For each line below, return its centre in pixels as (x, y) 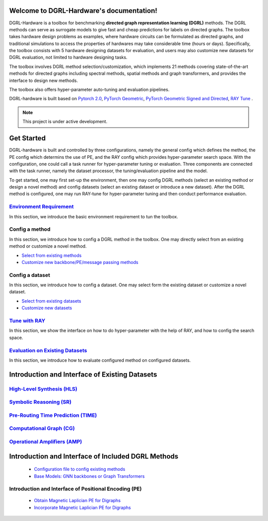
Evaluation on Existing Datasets (48, 350)
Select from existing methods (52, 255)
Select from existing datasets (51, 301)
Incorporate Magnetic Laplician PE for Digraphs (82, 507)
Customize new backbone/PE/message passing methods (80, 262)
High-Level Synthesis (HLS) (43, 389)
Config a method (30, 229)
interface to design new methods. (44, 80)
